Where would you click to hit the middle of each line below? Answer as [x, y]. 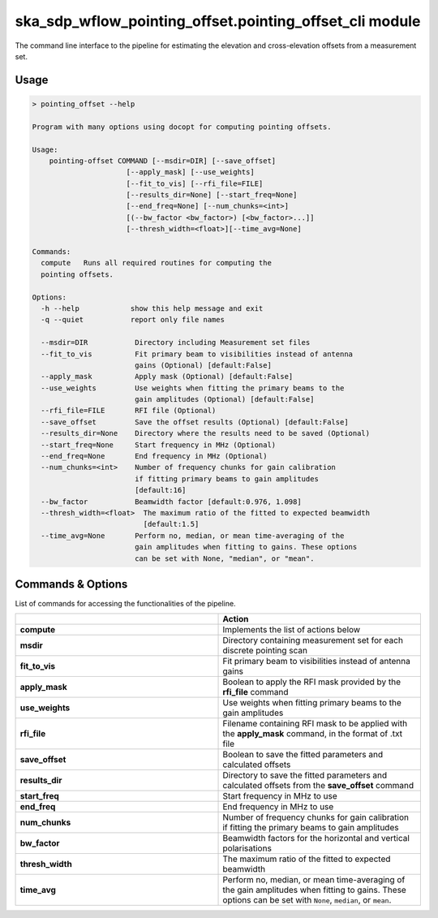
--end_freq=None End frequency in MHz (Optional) [154, 456]
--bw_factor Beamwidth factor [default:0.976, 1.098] [171, 502]
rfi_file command [255, 692]
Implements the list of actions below [292, 630]
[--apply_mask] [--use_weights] [190, 172]
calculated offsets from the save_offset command [318, 786]
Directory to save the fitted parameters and [305, 775]
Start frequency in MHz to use [280, 796]
